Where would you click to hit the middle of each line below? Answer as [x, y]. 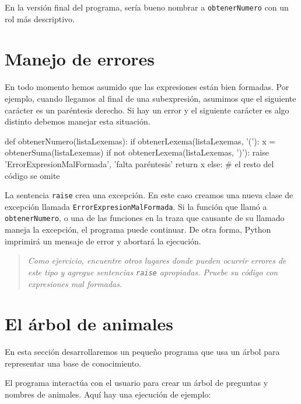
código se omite [32, 175]
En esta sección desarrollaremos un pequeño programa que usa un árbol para [142, 352]
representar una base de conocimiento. [73, 363]
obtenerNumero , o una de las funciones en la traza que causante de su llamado [145, 218]
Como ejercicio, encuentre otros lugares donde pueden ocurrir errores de [157, 260]
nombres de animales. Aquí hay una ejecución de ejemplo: [108, 394]
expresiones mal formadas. [75, 283]
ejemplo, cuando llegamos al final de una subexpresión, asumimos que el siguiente [150, 98]
